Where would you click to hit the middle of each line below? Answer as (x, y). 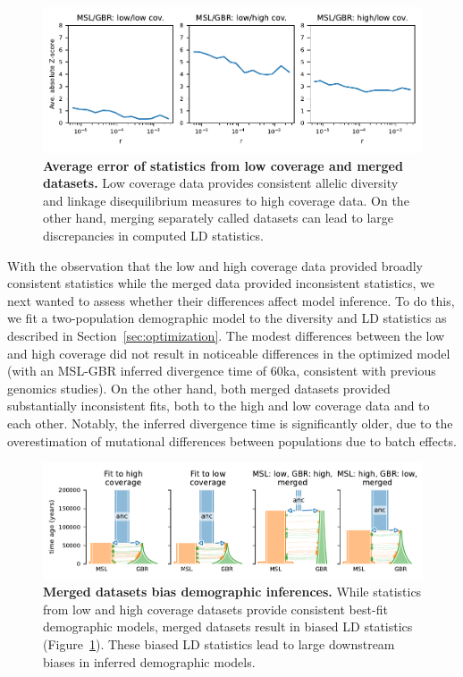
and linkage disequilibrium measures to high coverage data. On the (226, 200)
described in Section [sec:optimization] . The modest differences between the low (226, 335)
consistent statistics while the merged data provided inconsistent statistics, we (221, 283)
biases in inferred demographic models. (149, 661)
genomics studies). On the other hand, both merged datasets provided (199, 388)
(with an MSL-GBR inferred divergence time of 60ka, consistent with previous (222, 371)
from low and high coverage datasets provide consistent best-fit (215, 609)
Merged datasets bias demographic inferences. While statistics (232, 592)
